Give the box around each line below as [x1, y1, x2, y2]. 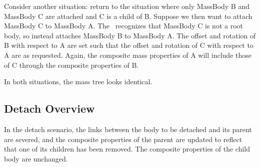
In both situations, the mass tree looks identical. [4, 76, 152, 87]
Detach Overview [4, 101, 95, 116]
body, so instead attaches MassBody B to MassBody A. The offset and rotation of [4, 30, 256, 40]
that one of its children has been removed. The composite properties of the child [4, 144, 250, 154]
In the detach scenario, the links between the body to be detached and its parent [4, 124, 252, 134]
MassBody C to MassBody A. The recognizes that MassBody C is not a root [4, 20, 243, 31]
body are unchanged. [4, 153, 68, 164]
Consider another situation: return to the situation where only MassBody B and [4, 1, 250, 11]
